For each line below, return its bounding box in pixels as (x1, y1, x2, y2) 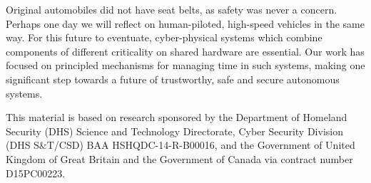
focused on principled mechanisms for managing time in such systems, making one (6, 58, 365, 73)
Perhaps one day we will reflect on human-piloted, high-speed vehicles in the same (6, 16, 365, 31)
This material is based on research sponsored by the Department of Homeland (6, 110, 347, 125)
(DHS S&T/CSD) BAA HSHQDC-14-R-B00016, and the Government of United (6, 137, 355, 152)
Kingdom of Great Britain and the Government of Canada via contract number (6, 151, 353, 166)
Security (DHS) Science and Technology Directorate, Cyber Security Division (6, 123, 343, 138)
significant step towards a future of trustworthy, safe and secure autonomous (6, 71, 340, 86)
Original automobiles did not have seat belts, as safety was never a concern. (6, 2, 337, 16)
